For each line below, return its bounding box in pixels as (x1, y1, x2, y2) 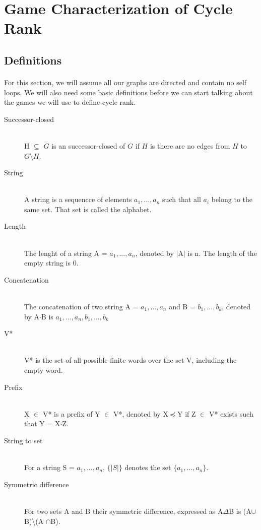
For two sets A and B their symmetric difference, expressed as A (24, 505, 223, 516)
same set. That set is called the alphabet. (24, 204, 152, 214)
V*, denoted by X (113, 408, 168, 419)
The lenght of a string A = (24, 247, 107, 258)
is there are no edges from (150, 140, 230, 151)
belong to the (211, 194, 252, 205)
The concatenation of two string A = (24, 301, 139, 312)
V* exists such (209, 408, 253, 419)
